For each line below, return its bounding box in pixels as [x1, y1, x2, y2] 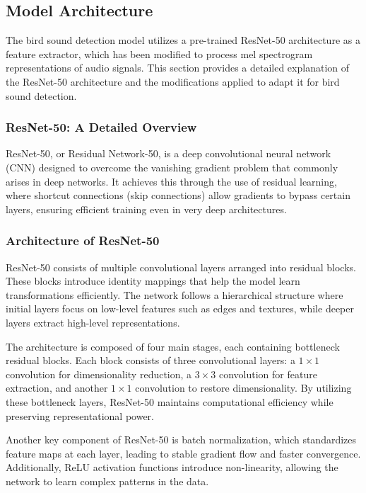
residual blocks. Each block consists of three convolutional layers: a [6, 353, 295, 368]
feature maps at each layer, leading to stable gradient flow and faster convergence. [6, 446, 361, 460]
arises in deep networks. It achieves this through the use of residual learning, [6, 174, 337, 188]
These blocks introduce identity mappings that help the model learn [6, 273, 300, 288]
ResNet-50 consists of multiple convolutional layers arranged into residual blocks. [6, 259, 356, 274]
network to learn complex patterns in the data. [6, 473, 209, 488]
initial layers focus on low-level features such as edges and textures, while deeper [6, 301, 354, 316]
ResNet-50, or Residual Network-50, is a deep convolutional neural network [6, 146, 331, 161]
